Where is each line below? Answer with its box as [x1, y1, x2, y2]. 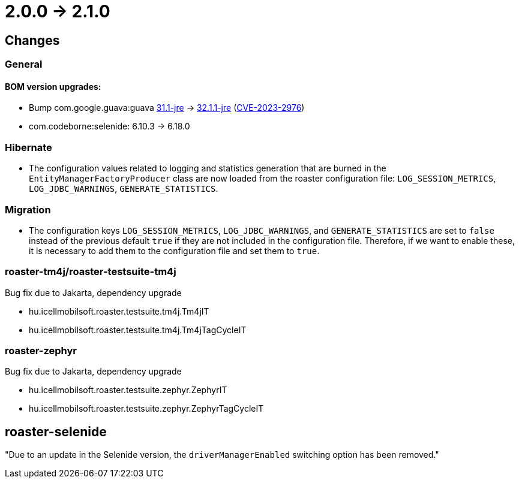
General [5, 58, 43, 71]
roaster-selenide [5, 424, 107, 439]
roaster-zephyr [5, 345, 77, 357]
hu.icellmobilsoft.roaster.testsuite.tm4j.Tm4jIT [29, 306, 209, 316]
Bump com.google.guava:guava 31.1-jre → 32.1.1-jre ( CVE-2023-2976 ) [29, 102, 305, 113]
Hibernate [5, 141, 52, 153]
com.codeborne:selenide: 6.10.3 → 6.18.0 [29, 121, 190, 132]
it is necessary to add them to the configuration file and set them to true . [29, 245, 320, 256]
